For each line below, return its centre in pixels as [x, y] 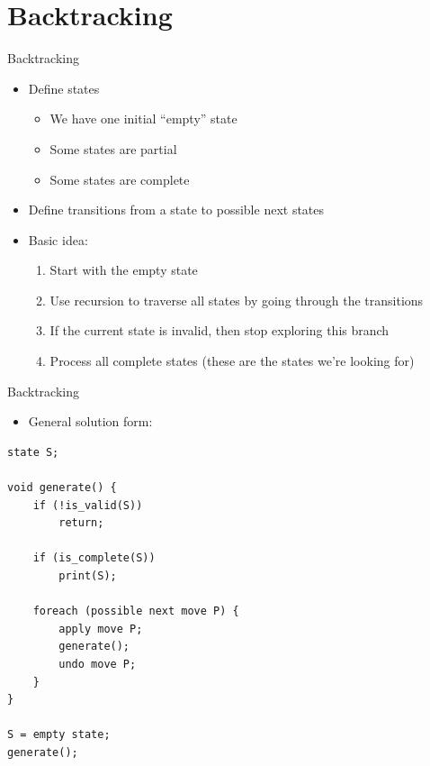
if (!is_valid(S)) [88, 505]
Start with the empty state [124, 270]
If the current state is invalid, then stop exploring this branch [219, 330]
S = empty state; [59, 735]
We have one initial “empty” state [143, 119]
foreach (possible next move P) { [136, 611]
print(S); [88, 576]
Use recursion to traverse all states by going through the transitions [237, 300]
